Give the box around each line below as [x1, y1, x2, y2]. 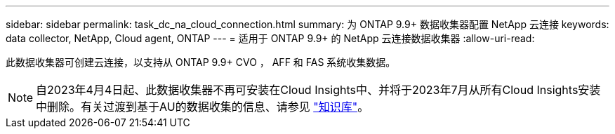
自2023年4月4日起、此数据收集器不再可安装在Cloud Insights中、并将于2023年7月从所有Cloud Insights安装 [36, 83, 601, 97]
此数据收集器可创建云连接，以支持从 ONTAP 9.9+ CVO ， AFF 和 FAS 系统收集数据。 [6, 56, 396, 68]
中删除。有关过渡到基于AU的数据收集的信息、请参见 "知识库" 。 [36, 100, 369, 114]
